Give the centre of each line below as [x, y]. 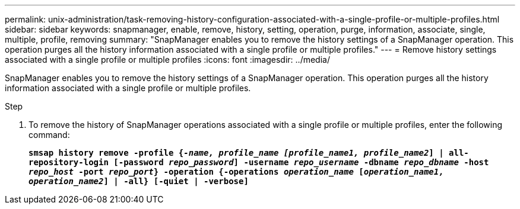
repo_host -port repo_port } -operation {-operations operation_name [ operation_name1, [236, 172]
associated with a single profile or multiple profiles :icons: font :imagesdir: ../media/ [167, 60]
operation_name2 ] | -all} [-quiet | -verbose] [139, 181]
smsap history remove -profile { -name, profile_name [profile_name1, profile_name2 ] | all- [249, 153]
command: [49, 135]
